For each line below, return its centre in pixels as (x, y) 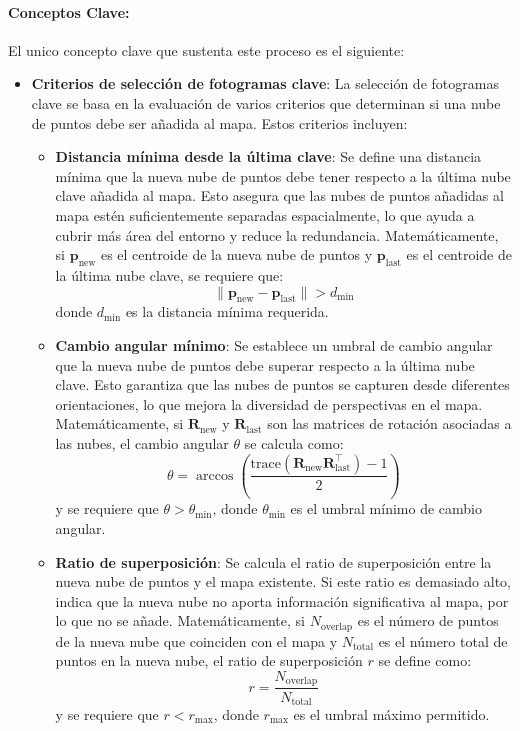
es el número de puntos (428, 620)
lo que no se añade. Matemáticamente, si (180, 620)
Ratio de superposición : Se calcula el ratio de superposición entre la (273, 561)
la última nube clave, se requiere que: (169, 274)
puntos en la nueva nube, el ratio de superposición (209, 660)
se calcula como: (294, 442)
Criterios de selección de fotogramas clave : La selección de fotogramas (265, 83)
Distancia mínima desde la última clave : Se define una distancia (268, 156)
